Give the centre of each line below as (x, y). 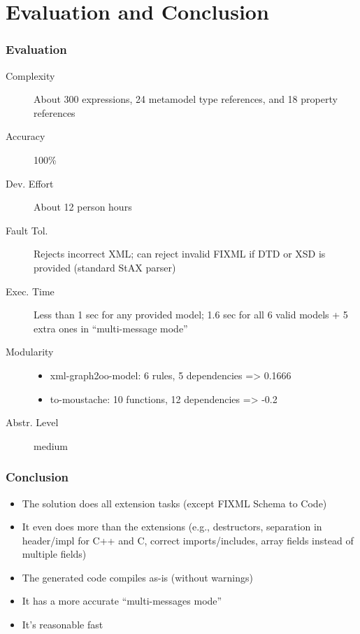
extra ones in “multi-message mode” (111, 328)
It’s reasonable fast (63, 625)
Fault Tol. (27, 230)
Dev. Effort (30, 183)
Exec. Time (30, 291)
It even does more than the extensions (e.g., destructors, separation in (172, 527)
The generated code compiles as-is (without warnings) (137, 577)
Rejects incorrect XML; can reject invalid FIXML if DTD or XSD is (180, 254)
